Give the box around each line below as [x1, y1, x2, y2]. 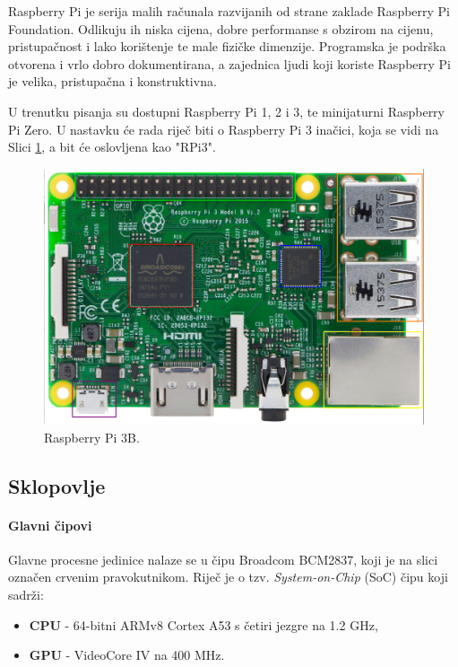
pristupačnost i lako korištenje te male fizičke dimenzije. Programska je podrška [8, 37, 446, 56]
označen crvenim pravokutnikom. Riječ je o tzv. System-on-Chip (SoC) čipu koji [8, 567, 448, 586]
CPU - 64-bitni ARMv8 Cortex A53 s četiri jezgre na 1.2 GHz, [29, 615, 378, 634]
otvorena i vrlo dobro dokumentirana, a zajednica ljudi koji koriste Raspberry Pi [8, 54, 452, 73]
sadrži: [8, 584, 44, 603]
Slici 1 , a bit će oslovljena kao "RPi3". [8, 137, 216, 156]
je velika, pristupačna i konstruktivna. [8, 72, 217, 91]
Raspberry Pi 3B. [44, 427, 140, 446]
